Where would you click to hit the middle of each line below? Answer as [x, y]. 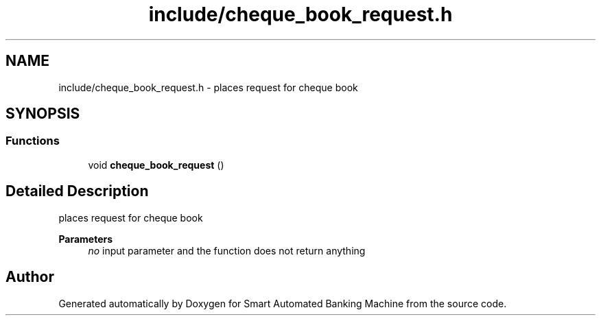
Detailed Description [77, 191]
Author [30, 277]
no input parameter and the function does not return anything [227, 250]
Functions [33, 141]
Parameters [86, 239]
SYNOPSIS [43, 114]
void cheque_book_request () [156, 165]
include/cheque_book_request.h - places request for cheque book [208, 87]
